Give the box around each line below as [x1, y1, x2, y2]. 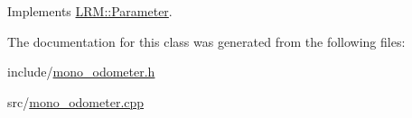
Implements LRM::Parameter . [7, 2, 173, 20]
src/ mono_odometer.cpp [7, 92, 145, 111]
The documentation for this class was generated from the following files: [7, 32, 406, 50]
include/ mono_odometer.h [7, 62, 155, 81]
